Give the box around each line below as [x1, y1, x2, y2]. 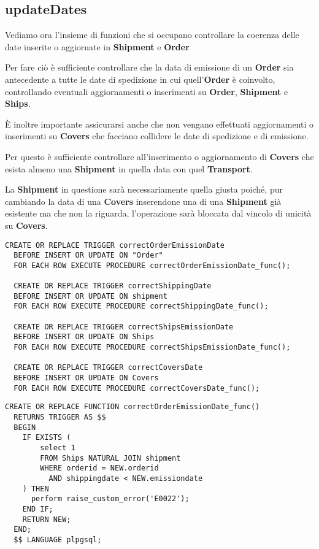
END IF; [22, 504, 53, 513]
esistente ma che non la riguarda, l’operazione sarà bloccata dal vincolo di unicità [5, 207, 312, 220]
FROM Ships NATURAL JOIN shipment [40, 453, 181, 463]
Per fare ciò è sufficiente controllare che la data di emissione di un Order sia [5, 61, 294, 74]
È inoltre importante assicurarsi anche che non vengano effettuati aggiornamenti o [5, 117, 314, 130]
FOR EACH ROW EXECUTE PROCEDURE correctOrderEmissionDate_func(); [13, 261, 291, 270]
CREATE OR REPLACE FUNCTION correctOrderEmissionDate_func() [5, 402, 260, 412]
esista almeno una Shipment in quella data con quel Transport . [5, 162, 253, 175]
